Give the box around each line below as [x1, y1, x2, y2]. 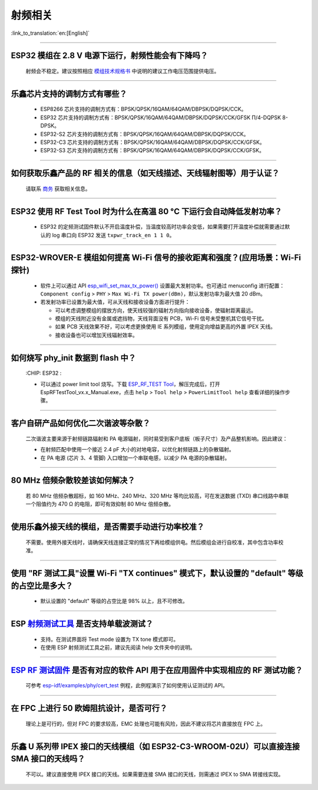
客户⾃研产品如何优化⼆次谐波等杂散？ [11, 418, 150, 428]
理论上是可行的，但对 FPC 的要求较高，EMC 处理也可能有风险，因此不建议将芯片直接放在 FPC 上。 [25, 720, 266, 727]
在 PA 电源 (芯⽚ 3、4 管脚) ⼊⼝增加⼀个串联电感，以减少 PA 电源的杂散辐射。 [40, 454, 230, 461]
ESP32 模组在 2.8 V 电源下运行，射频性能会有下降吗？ [11, 51, 208, 61]
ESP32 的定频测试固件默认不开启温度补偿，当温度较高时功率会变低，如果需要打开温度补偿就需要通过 [40, 223, 285, 230]
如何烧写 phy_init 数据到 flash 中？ [11, 353, 137, 363]
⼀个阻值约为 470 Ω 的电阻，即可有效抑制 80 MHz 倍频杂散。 [25, 500, 174, 507]
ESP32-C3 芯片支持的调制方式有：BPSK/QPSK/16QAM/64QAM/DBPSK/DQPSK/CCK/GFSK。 [40, 139, 265, 146]
